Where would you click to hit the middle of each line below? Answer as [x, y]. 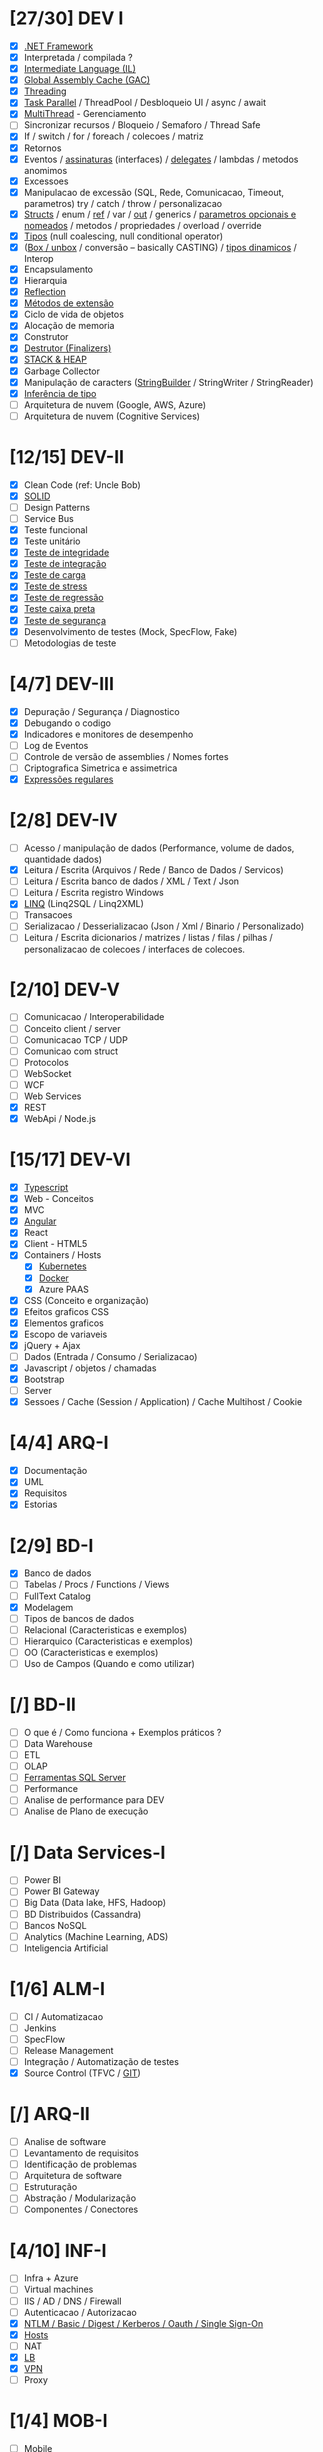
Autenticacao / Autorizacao [80, 2312]
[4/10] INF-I [58, 2250]
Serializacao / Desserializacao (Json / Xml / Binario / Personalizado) [164, 926]
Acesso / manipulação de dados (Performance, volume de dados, [159, 848]
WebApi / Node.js [60, 1118]
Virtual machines [58, 2289]
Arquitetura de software [72, 2176]
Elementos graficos [63, 1323]
